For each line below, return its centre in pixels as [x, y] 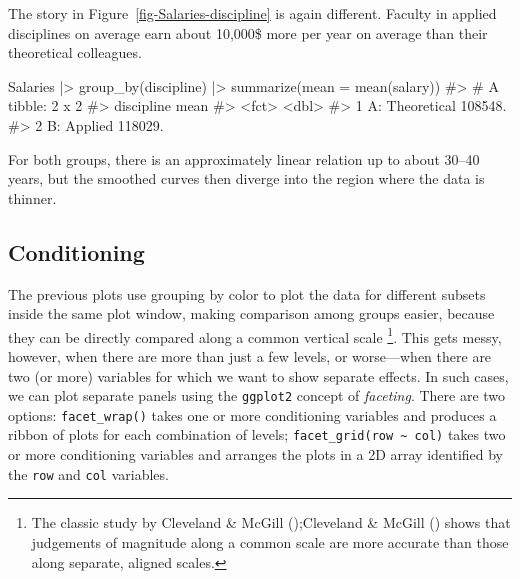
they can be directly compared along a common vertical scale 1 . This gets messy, [255, 335]
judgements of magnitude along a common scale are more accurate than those [270, 541]
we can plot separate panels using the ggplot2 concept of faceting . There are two [257, 395]
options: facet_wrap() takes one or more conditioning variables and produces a [252, 414]
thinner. [32, 197]
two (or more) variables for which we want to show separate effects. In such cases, [258, 375]
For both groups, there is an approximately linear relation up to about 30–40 [244, 158]
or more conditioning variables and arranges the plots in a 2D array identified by [256, 454]
